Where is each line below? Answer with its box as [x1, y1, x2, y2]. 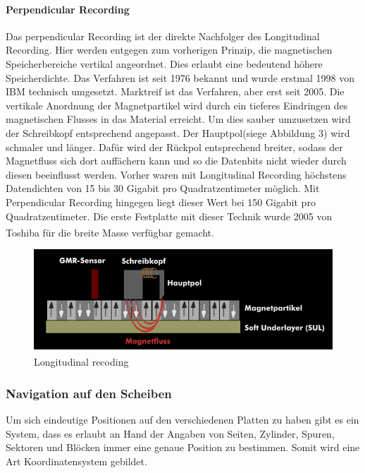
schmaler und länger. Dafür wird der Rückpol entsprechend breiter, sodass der [6, 139, 343, 154]
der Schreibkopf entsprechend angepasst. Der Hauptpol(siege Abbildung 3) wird [6, 125, 350, 140]
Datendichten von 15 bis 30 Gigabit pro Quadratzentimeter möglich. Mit [6, 181, 320, 196]
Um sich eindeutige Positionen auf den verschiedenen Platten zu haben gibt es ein [6, 412, 359, 426]
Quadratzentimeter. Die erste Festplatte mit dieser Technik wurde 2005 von [6, 208, 333, 223]
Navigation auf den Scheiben [6, 384, 172, 402]
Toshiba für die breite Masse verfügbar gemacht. [6, 224, 214, 239]
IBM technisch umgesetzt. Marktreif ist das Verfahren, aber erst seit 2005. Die [6, 84, 345, 99]
